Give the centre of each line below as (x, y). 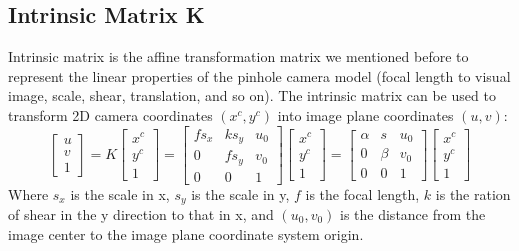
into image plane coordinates (365, 114)
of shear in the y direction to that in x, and (141, 214)
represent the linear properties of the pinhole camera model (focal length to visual (259, 75)
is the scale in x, (120, 193)
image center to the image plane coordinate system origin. (186, 233)
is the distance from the (413, 214)
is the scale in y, (240, 193)
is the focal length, (362, 193)
